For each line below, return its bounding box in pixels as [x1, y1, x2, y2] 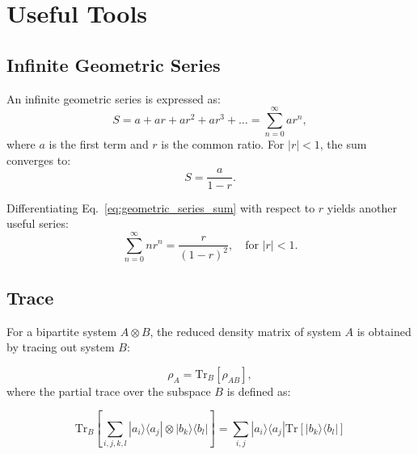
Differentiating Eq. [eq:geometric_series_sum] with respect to [6, 199, 315, 216]
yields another [327, 199, 397, 216]
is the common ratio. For [161, 136, 285, 153]
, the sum [319, 136, 367, 153]
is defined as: [226, 382, 291, 399]
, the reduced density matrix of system [150, 322, 341, 339]
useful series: [6, 215, 69, 232]
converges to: [6, 151, 71, 168]
